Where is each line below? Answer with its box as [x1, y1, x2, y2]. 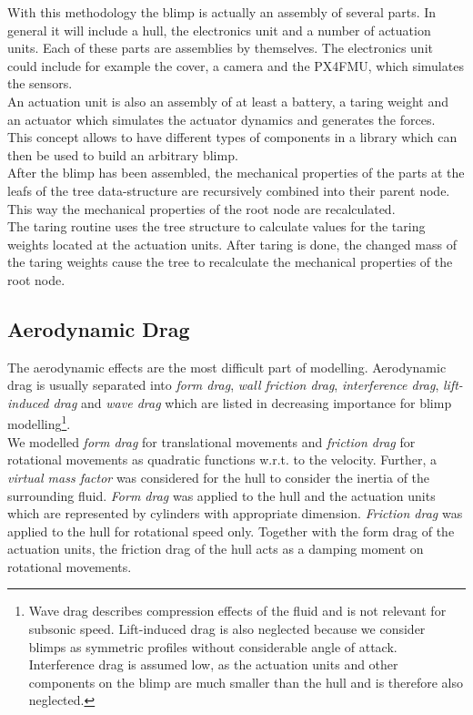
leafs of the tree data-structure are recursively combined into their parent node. [7, 180, 450, 199]
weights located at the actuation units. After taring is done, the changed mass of [7, 234, 457, 253]
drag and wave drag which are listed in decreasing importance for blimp [53, 393, 452, 412]
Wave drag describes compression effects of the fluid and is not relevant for [28, 601, 447, 620]
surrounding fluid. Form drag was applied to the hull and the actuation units [7, 485, 436, 505]
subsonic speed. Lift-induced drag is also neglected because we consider [28, 619, 426, 638]
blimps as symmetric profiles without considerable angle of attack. [28, 637, 398, 656]
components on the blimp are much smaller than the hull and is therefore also [28, 672, 464, 691]
